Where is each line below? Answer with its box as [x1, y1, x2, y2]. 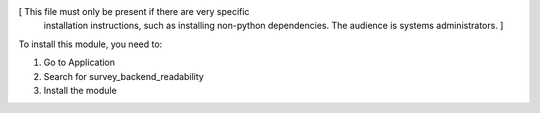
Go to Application [43, 56, 115, 69]
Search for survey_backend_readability [43, 70, 204, 82]
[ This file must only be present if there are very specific [18, 6, 250, 17]
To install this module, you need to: [18, 38, 163, 50]
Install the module [43, 84, 117, 96]
